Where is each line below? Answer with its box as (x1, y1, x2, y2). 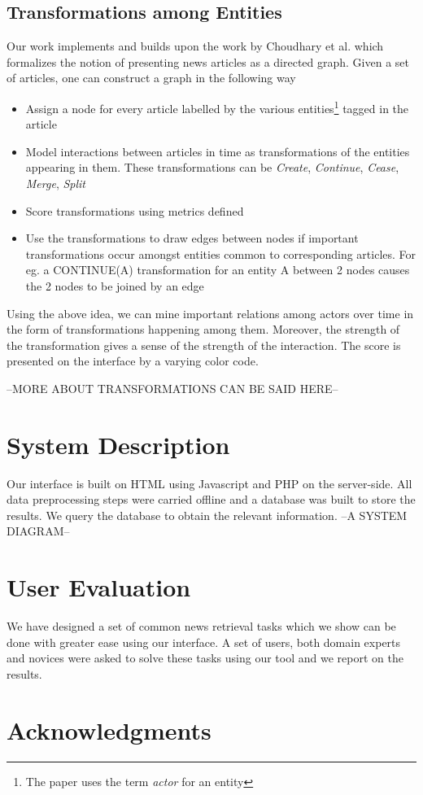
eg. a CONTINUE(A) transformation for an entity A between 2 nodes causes (25, 261, 410, 278)
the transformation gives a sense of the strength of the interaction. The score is (7, 336, 401, 353)
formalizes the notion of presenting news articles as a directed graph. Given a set (7, 53, 409, 70)
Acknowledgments (7, 713, 211, 746)
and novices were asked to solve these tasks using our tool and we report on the (7, 649, 403, 666)
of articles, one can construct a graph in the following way (7, 69, 296, 86)
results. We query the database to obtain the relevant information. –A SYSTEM (7, 506, 408, 523)
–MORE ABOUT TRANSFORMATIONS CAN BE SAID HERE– (7, 379, 338, 396)
